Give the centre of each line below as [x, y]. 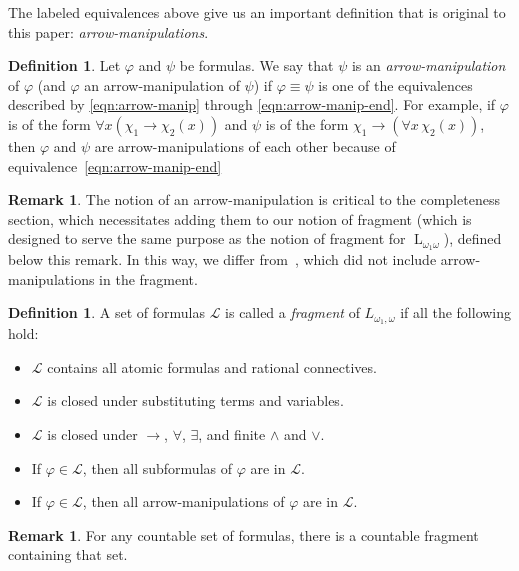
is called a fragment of [292, 312]
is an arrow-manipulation [428, 65]
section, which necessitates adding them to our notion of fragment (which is [240, 218]
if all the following [456, 312]
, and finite [232, 434]
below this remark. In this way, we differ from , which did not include [222, 259]
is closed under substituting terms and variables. [195, 400]
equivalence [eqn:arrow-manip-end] [115, 165]
